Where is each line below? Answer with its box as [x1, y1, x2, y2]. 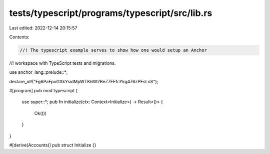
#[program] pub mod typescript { [9, 88, 78, 94]
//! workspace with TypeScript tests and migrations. [9, 60, 116, 66]
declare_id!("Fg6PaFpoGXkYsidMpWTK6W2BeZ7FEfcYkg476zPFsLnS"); [9, 78, 158, 84]
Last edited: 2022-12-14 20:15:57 [9, 25, 77, 31]
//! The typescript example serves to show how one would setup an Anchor [19, 47, 207, 53]
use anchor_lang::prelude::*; [9, 69, 68, 75]
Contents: [9, 34, 29, 40]
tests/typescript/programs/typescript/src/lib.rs [9, 7, 212, 18]
